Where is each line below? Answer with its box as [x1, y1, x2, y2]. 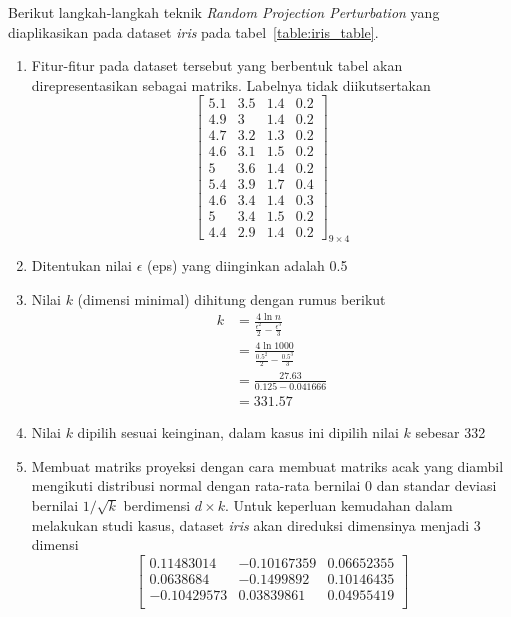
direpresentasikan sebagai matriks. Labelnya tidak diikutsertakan [31, 74, 431, 95]
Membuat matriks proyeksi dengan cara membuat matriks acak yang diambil [31, 455, 504, 476]
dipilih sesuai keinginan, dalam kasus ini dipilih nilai [77, 422, 399, 443]
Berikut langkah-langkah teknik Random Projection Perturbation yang [8, 2, 440, 22]
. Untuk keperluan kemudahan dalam [224, 495, 453, 515]
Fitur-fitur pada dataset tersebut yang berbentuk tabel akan [31, 55, 403, 76]
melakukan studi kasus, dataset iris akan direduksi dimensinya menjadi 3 [31, 514, 481, 535]
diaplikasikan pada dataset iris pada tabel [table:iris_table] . [8, 21, 379, 42]
